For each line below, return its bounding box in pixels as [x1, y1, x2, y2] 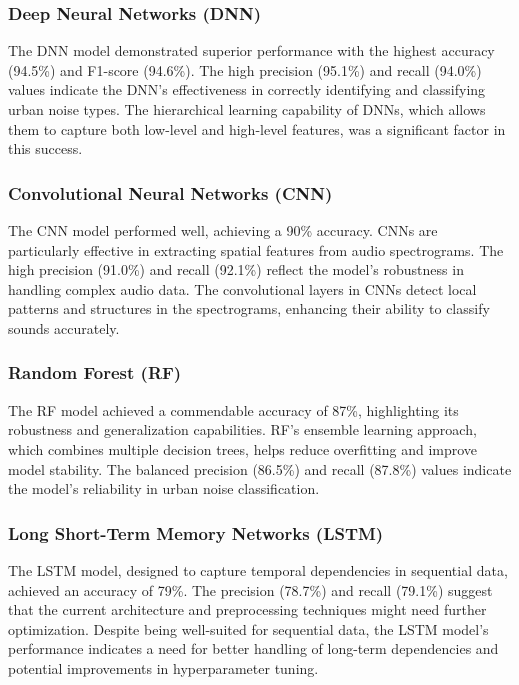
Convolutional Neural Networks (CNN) [8, 180, 333, 205]
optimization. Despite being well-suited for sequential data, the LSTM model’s [8, 618, 489, 639]
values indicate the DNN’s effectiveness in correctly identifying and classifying [8, 79, 486, 100]
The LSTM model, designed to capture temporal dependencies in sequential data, [8, 559, 508, 580]
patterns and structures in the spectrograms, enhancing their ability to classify [8, 298, 490, 319]
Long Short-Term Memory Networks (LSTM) [8, 520, 384, 545]
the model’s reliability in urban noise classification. [8, 478, 320, 499]
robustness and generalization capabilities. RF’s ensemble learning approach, [8, 419, 477, 440]
